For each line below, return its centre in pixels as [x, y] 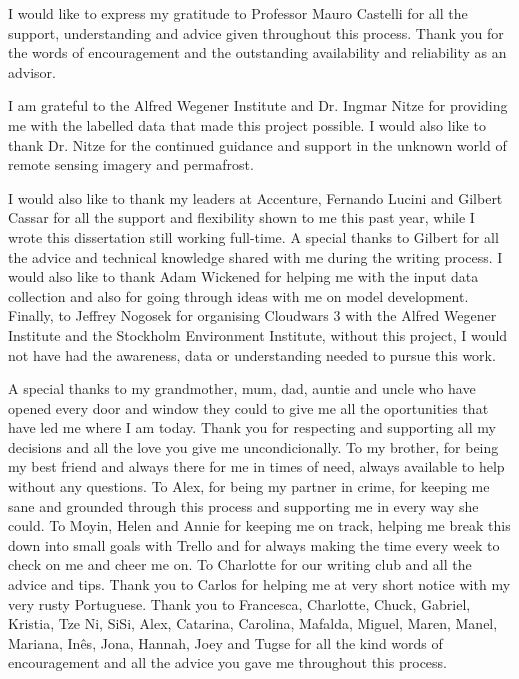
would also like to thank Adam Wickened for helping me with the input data [243, 276]
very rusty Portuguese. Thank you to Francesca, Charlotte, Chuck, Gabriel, [239, 603]
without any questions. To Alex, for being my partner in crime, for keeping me [249, 486]
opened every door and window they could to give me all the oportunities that [248, 407]
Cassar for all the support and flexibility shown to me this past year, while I [241, 217]
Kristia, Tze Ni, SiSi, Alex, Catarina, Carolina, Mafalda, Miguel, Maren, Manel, [253, 623]
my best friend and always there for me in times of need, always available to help [256, 466]
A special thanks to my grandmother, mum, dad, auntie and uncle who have [242, 388]
